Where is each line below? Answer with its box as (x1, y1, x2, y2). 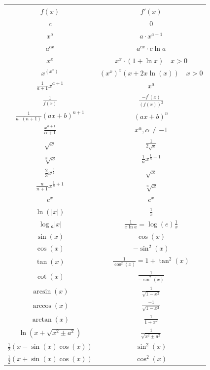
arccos (33, 302, 51, 310)
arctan (32, 316, 52, 324)
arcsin (33, 288, 51, 296)
